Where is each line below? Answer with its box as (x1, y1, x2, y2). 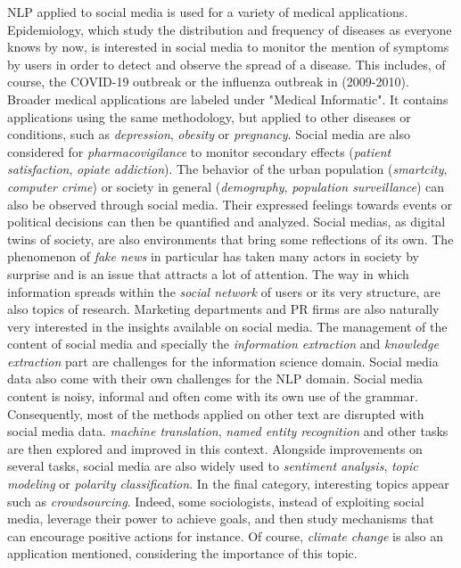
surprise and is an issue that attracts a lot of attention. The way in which (7, 264, 409, 283)
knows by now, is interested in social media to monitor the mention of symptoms (7, 37, 449, 56)
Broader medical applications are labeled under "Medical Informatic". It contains (7, 89, 449, 108)
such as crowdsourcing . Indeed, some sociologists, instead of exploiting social (7, 491, 424, 510)
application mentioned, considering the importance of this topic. (7, 544, 358, 563)
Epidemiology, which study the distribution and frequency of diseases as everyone (7, 20, 452, 38)
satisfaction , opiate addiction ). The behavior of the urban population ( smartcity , (7, 160, 448, 178)
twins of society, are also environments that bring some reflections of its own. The (7, 229, 454, 248)
